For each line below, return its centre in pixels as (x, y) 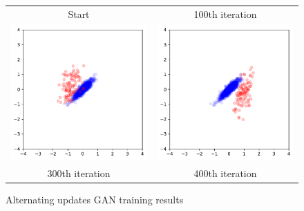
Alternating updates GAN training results (95, 199)
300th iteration (79, 173)
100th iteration (225, 13)
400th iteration (225, 173)
